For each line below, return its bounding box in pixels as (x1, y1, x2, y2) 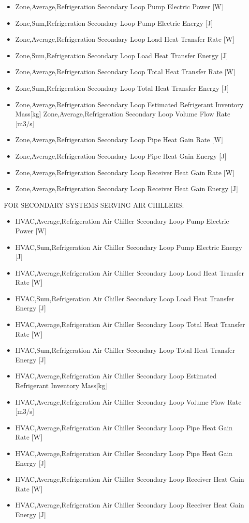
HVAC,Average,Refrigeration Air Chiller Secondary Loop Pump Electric (15, 216, 229, 226)
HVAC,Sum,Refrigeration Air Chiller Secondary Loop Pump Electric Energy (15, 242, 242, 252)
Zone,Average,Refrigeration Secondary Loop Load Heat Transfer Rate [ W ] (15, 34, 234, 44)
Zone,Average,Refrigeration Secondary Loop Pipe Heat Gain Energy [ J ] (15, 150, 227, 161)
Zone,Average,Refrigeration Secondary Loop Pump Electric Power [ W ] (15, 1, 223, 11)
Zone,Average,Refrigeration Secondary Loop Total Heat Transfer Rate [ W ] (15, 66, 235, 77)
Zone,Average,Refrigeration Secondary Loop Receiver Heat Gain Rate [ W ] (15, 167, 234, 177)
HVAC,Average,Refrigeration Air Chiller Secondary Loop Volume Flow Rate (15, 396, 242, 407)
